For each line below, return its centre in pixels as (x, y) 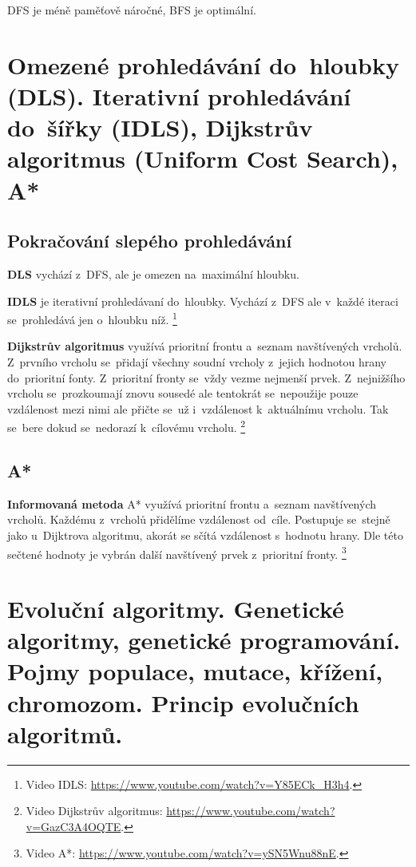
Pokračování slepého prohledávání (150, 241)
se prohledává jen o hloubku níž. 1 (92, 318)
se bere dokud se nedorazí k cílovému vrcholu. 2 (127, 426)
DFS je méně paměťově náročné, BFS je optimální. (132, 10)
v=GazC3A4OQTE (73, 826)
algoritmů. (65, 733)
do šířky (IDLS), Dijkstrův (160, 127)
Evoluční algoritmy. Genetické (176, 608)
